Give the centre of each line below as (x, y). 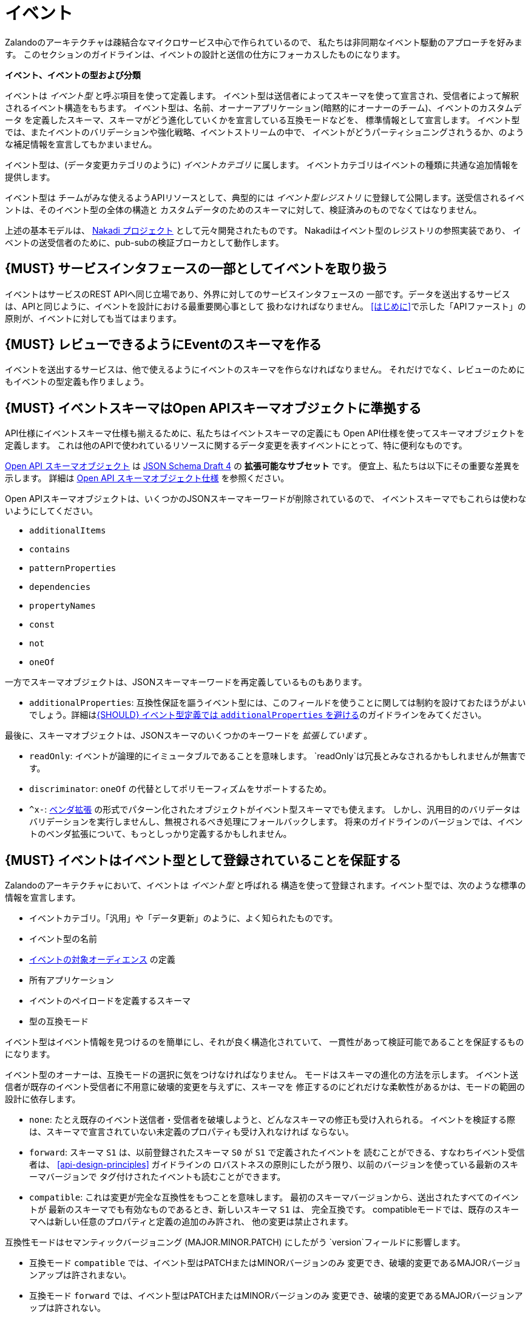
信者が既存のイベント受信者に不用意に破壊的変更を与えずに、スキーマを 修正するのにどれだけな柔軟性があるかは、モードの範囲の (265, 1087)
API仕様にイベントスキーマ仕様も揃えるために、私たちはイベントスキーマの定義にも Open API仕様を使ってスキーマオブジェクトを (265, 433)
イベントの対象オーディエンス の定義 (102, 960)
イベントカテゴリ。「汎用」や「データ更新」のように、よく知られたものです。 (184, 918)
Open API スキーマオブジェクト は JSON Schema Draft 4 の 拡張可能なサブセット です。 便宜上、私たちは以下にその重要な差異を (263, 466)
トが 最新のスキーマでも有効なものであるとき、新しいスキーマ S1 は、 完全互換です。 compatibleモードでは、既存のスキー (274, 1210)
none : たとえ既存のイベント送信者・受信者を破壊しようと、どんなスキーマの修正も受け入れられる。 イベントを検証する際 (272, 1120)
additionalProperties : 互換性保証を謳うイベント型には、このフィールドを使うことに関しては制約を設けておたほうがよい (278, 703)
